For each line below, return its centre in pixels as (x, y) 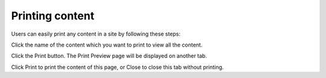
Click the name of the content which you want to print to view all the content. (107, 45)
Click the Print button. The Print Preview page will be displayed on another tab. (109, 56)
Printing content (53, 16)
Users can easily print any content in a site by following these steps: (96, 34)
